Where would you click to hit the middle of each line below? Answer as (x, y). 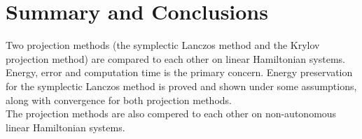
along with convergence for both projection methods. (119, 100)
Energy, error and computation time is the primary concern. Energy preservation (179, 72)
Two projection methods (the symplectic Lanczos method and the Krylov (163, 45)
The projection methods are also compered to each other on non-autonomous (171, 114)
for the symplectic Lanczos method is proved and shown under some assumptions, (181, 86)
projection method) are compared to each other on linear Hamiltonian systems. (175, 58)
